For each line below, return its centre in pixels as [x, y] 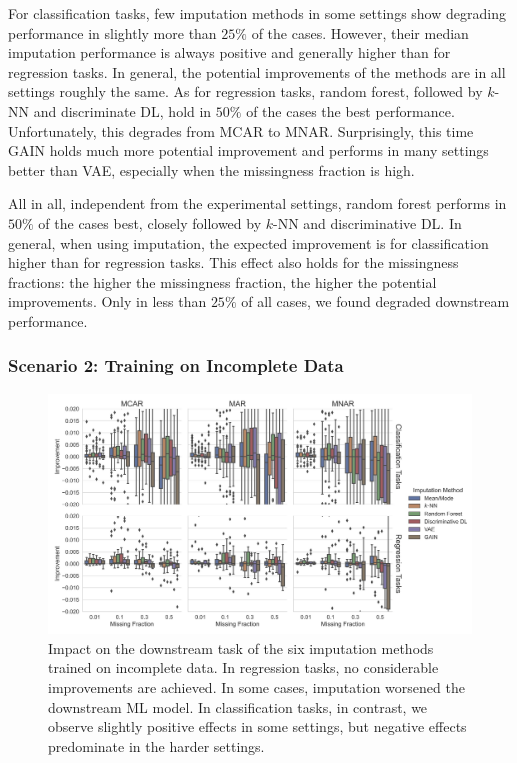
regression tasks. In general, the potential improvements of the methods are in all [257, 71]
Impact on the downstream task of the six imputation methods [241, 647]
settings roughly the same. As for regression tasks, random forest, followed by [245, 91]
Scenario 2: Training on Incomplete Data [176, 365]
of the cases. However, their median [360, 32]
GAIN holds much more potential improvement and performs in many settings [248, 150]
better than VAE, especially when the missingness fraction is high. [211, 169]
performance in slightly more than [112, 32]
